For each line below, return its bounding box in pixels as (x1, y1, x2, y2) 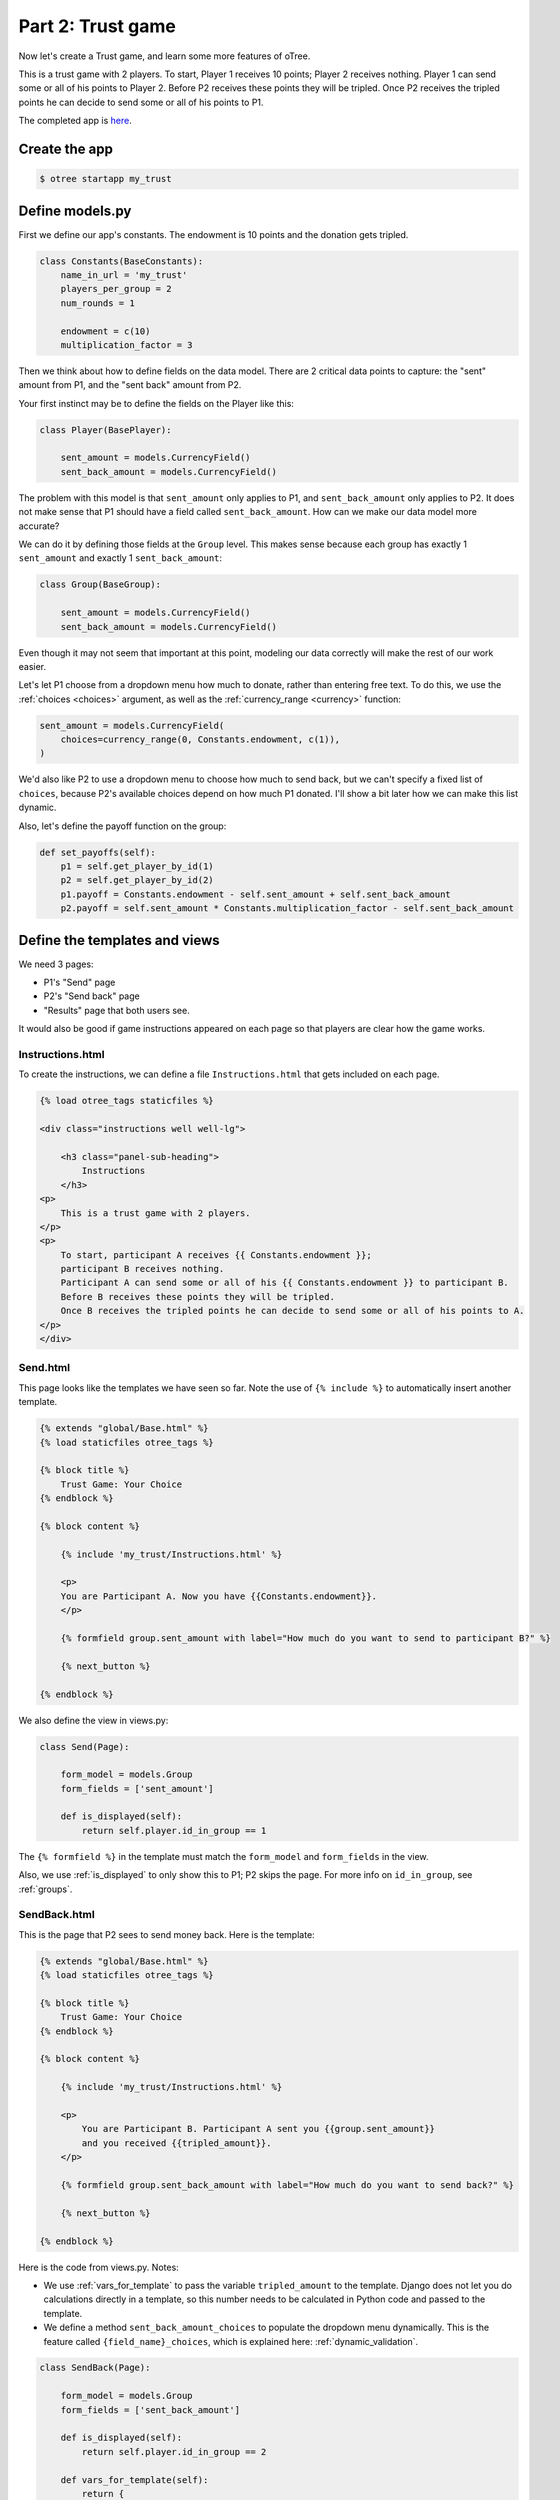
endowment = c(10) (60, 325, 151, 337)
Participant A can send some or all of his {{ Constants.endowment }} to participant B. (60, 1277, 509, 1289)
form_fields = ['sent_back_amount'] (60, 2404, 240, 2415)
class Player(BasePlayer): (39, 424, 172, 435)
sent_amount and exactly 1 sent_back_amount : (18, 552, 223, 564)
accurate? (18, 520, 60, 532)
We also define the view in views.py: (18, 1714, 169, 1726)
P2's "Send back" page (43, 990, 140, 1002)
